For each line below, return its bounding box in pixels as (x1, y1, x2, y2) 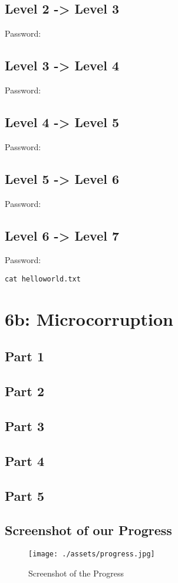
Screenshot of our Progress (5, 521, 172, 539)
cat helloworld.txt (5, 274, 81, 283)
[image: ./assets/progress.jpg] (28, 550, 155, 559)
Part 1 (5, 347, 45, 365)
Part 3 (5, 416, 45, 435)
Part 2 (5, 382, 45, 400)
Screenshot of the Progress (28, 566, 124, 579)
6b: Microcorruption (5, 306, 173, 331)
